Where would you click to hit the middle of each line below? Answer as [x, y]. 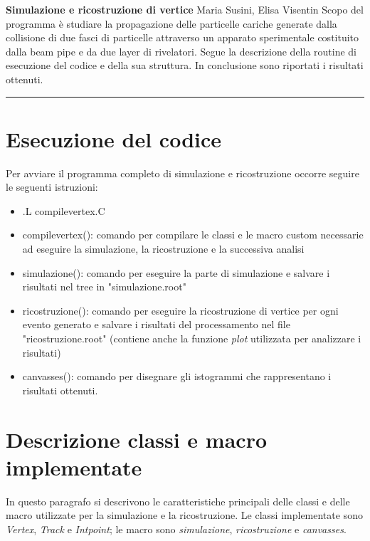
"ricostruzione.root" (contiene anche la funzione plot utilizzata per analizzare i [192, 338]
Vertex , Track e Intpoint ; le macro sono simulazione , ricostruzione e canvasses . [176, 529]
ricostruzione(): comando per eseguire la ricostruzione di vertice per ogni [180, 310]
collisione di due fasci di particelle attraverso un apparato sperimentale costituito [183, 37]
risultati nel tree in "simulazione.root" [104, 287]
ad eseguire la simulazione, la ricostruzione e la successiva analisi [163, 249]
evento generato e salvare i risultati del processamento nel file [156, 324]
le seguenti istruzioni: [52, 187]
